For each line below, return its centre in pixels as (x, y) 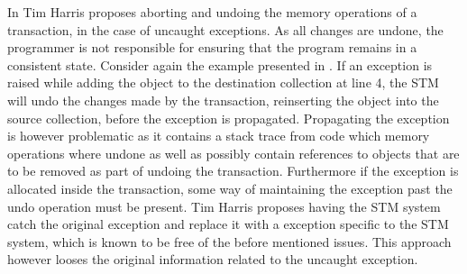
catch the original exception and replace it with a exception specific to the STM (228, 224)
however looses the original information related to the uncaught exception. (213, 259)
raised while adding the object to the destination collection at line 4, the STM (223, 82)
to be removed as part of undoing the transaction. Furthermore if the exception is (233, 171)
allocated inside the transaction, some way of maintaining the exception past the (230, 188)
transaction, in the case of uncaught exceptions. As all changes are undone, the (225, 29)
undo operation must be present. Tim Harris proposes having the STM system (224, 206)
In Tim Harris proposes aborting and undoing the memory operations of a (212, 12)
